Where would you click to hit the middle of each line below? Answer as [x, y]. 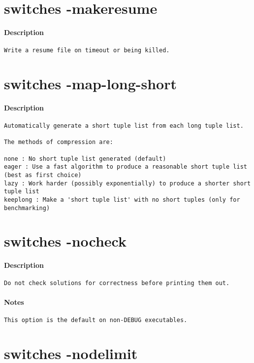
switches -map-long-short [90, 84]
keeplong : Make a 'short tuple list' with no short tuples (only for [122, 200]
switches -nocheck [65, 241]
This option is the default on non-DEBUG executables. [96, 320]
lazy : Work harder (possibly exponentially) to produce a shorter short [127, 183]
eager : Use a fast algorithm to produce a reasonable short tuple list [126, 167]
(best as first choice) [43, 175]
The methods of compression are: [59, 142]
